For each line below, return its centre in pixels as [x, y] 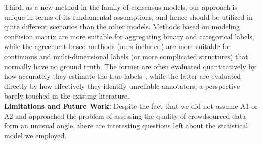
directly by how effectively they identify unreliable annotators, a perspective [122, 86]
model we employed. [35, 135]
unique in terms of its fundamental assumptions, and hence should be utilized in [128, 16]
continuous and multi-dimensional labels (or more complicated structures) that [126, 56]
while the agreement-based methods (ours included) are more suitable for [118, 46]
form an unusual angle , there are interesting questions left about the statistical [126, 126]
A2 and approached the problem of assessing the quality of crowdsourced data [125, 115]
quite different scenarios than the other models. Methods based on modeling [122, 27]
